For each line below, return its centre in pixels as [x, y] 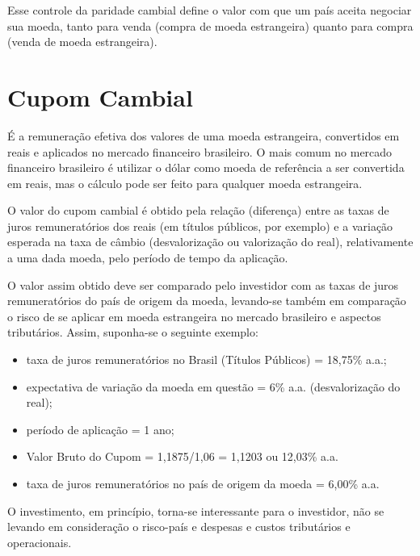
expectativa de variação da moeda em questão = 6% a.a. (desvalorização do [213, 386]
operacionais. [40, 542]
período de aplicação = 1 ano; [100, 429]
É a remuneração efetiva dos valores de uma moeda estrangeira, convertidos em [204, 135]
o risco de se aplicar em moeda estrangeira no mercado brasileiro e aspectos [194, 316]
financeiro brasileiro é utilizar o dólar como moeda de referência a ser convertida [206, 167]
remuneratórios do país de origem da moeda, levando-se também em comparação [207, 301]
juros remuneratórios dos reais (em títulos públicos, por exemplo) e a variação [200, 226]
